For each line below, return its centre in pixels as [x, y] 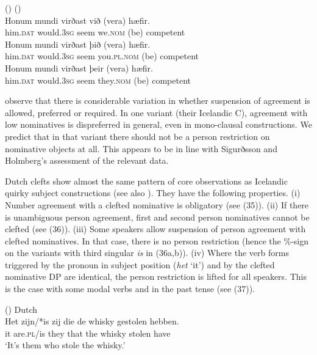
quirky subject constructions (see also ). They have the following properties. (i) [153, 193]
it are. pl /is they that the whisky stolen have [88, 333]
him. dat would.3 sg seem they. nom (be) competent [98, 80]
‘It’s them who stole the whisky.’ [65, 345]
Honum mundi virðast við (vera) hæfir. [77, 20]
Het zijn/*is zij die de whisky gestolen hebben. [92, 321]
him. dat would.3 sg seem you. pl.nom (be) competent [102, 56]
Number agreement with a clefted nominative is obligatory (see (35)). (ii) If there [157, 204]
